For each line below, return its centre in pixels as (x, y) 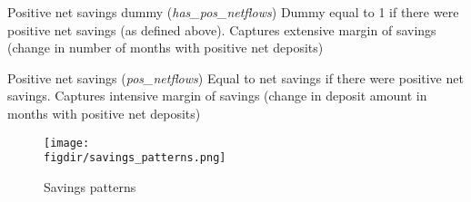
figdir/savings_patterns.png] (135, 158)
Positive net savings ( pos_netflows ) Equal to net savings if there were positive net (235, 77)
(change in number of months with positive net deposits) (165, 48)
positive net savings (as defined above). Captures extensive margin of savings (222, 29)
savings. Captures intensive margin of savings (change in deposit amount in (217, 96)
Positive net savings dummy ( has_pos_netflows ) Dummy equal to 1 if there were (233, 12)
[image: (67, 143)
